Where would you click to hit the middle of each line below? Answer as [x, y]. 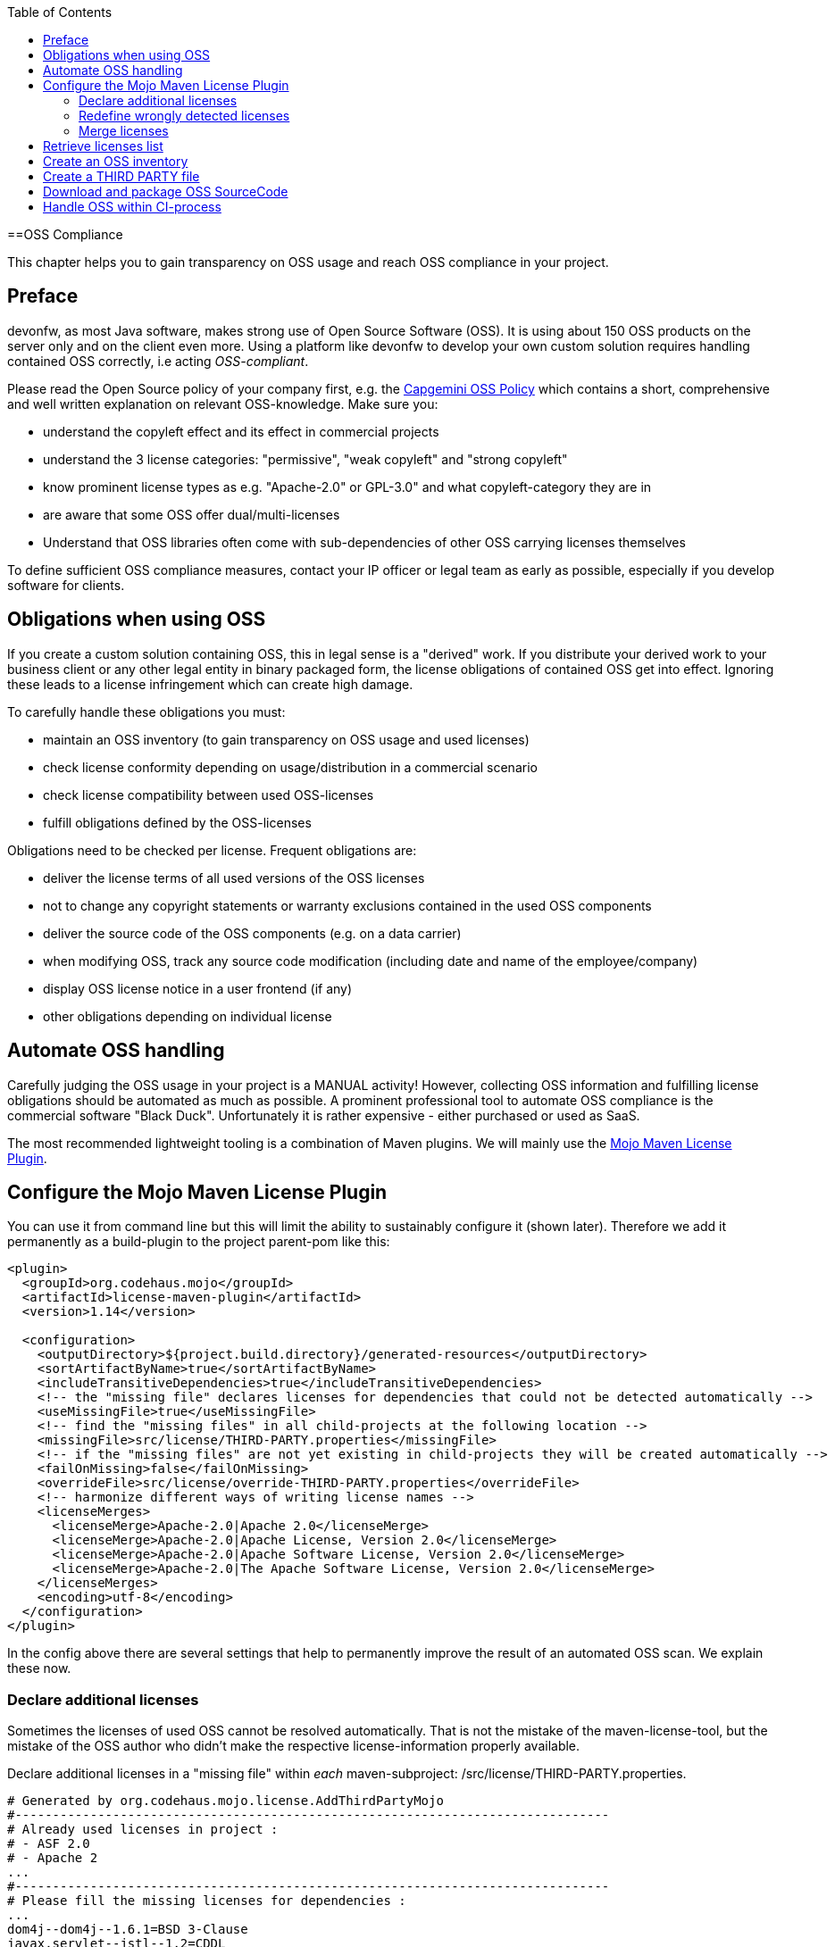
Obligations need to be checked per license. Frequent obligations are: [212, 850]
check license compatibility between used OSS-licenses [209, 795]
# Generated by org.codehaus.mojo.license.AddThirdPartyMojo [225, 1801]
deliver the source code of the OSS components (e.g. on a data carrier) [252, 933]
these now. [39, 1668]
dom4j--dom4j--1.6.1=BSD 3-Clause [128, 1930]
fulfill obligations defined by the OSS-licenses [177, 822]
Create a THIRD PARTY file [121, 176]
